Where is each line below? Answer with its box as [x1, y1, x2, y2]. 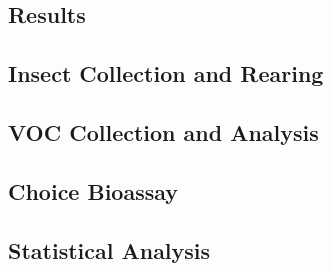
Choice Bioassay [8, 175, 179, 206]
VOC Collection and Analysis [8, 116, 319, 147]
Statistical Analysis [8, 234, 211, 265]
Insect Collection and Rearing [8, 58, 324, 89]
